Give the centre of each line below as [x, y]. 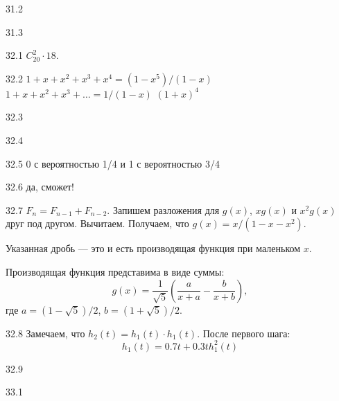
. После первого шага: [244, 333]
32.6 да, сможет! [40, 187]
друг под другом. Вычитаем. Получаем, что [97, 223]
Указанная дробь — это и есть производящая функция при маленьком [153, 248]
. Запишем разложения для [163, 210]
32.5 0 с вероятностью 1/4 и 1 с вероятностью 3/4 [113, 163]
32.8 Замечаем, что [45, 333]
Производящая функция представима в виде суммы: [115, 271]
